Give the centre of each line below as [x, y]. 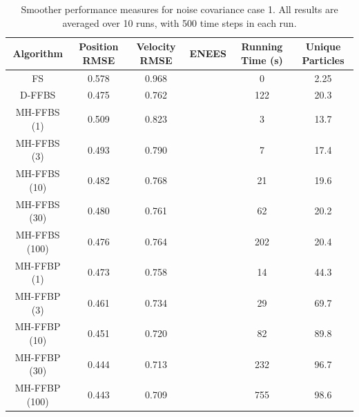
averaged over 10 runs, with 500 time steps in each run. [179, 22]
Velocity [156, 47]
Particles [323, 60]
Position [99, 47]
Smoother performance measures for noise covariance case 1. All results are [179, 9]
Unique [323, 47]
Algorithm [38, 53]
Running [262, 47]
